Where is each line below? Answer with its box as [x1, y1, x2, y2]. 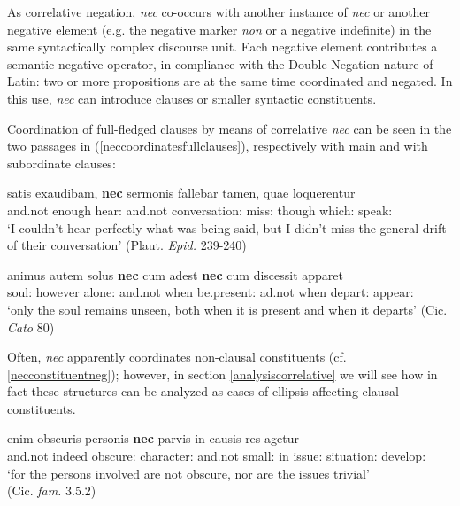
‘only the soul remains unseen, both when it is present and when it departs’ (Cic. [7, 300, 448, 318]
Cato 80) [7, 317, 55, 336]
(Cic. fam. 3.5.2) [7, 481, 96, 500]
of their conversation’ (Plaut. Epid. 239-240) [7, 236, 247, 254]
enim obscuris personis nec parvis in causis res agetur [7, 429, 299, 448]
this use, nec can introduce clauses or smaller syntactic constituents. [7, 89, 377, 107]
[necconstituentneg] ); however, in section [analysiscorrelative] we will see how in [7, 364, 438, 383]
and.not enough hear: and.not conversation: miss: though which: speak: [7, 200, 393, 219]
